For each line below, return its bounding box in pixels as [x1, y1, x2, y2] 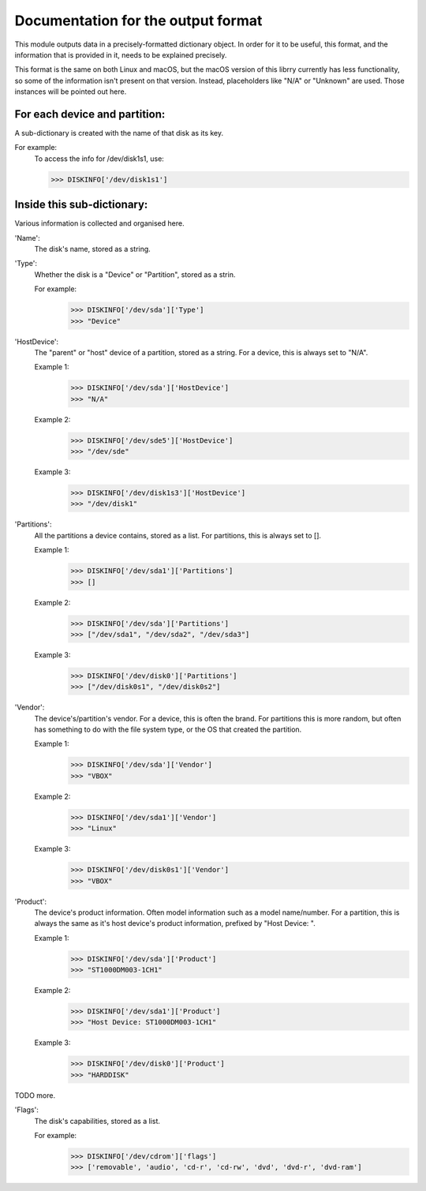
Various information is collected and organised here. [14, 219, 185, 228]
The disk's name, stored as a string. [34, 245, 151, 254]
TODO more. [14, 1090, 55, 1100]
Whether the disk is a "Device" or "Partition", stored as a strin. [34, 269, 236, 279]
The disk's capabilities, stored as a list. [34, 1116, 161, 1125]
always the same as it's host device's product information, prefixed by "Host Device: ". [34, 919, 316, 928]
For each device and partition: [14, 107, 166, 121]
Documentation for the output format [14, 12, 263, 29]
